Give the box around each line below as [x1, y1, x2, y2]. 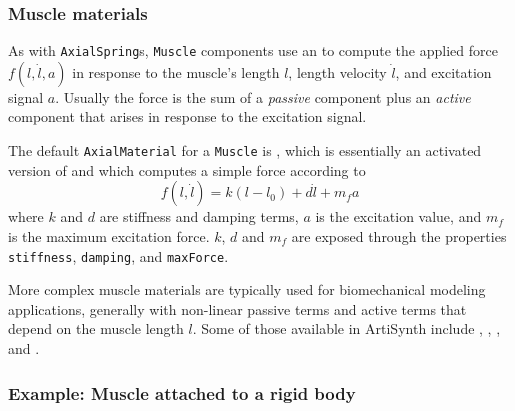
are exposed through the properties [291, 225, 507, 246]
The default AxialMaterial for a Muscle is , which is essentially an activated [8, 140, 482, 161]
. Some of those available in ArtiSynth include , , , [192, 318, 501, 339]
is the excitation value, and [315, 206, 482, 227]
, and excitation [395, 61, 492, 82]
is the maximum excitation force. [8, 225, 210, 246]
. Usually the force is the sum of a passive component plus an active [55, 86, 471, 107]
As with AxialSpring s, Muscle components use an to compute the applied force [8, 40, 498, 61]
